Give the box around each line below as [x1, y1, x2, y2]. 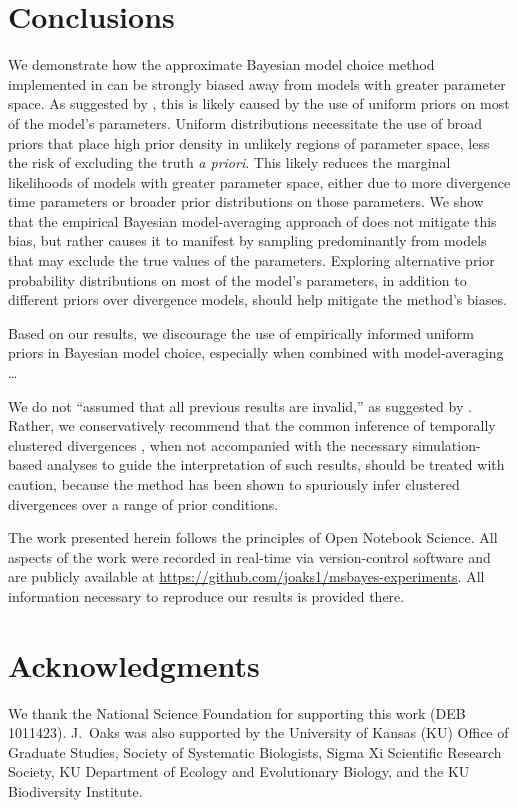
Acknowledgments [8, 644, 260, 685]
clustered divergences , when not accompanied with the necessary [8, 434, 408, 455]
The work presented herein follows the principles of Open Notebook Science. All [8, 527, 498, 548]
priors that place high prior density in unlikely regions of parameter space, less [8, 132, 490, 153]
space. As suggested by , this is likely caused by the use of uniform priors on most [8, 93, 510, 114]
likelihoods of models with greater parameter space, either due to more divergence [8, 171, 511, 192]
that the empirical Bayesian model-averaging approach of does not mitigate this [8, 210, 497, 231]
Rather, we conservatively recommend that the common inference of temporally [8, 415, 496, 436]
